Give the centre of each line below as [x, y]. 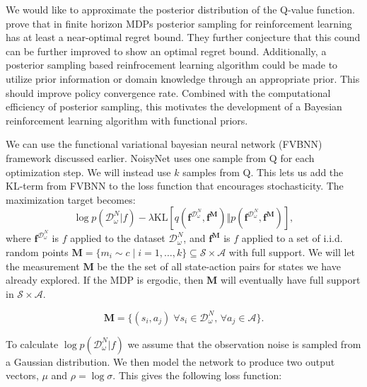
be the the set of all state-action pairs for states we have [219, 266]
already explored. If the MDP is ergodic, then [105, 280]
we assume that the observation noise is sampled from [244, 343]
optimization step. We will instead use [88, 172]
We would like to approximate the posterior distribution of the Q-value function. [180, 9]
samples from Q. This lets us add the [263, 172]
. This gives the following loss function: [197, 375]
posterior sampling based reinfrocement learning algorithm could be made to [172, 65]
